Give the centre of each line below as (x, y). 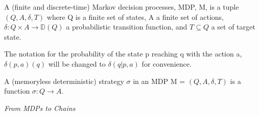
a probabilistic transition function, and (127, 27)
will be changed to (77, 63)
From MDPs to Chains (40, 108)
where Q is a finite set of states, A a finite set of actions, (135, 17)
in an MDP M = (159, 81)
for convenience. (167, 63)
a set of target (233, 27)
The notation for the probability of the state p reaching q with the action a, (123, 54)
